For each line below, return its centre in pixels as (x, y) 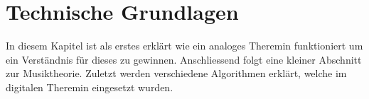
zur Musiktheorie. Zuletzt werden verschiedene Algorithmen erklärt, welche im (176, 73)
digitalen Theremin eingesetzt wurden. (90, 87)
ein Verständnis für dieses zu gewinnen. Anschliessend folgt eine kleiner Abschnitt (184, 59)
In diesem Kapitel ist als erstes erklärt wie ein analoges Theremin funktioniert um (184, 46)
